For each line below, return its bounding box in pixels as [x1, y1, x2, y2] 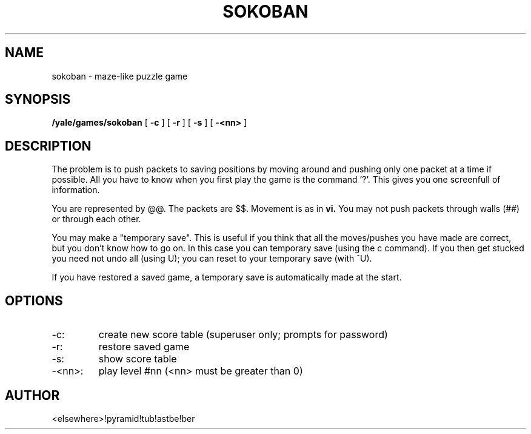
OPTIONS [5, 293, 63, 308]
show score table [98, 353, 177, 365]
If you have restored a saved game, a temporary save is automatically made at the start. [52, 272, 402, 283]
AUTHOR [5, 387, 60, 403]
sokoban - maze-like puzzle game [52, 70, 188, 81]
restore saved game [98, 341, 190, 353]
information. [52, 185, 100, 195]
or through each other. [52, 214, 141, 225]
